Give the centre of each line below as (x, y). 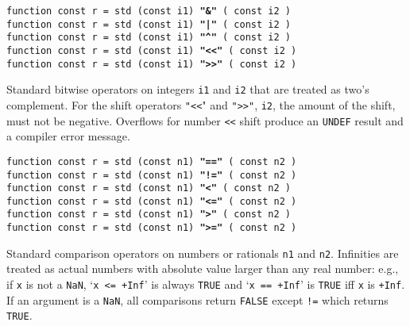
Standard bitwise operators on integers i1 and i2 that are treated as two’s (188, 89)
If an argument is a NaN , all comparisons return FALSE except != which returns (197, 299)
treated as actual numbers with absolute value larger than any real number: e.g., (203, 268)
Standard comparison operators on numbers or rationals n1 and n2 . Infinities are (203, 253)
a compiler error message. (68, 136)
